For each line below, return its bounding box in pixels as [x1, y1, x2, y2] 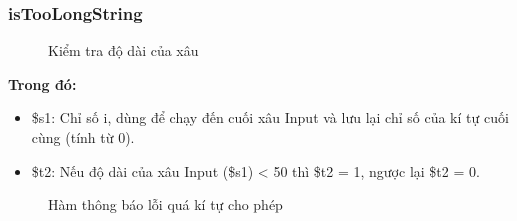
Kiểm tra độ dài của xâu [48, 40, 199, 61]
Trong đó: [8, 73, 77, 94]
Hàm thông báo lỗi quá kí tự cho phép [48, 194, 283, 215]
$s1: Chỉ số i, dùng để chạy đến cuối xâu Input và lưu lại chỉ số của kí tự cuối [31, 107, 509, 128]
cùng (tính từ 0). [31, 127, 135, 147]
